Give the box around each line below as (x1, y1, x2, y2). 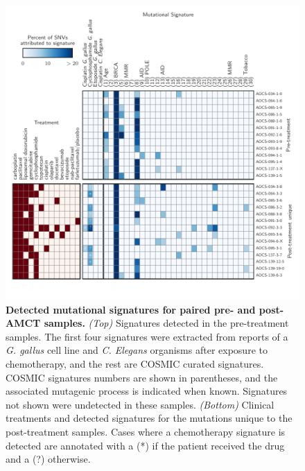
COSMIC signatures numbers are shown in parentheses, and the (6, 370, 278, 384)
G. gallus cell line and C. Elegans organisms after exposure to (6, 343, 268, 357)
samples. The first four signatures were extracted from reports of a (6, 329, 288, 343)
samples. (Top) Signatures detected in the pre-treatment (44, 316, 289, 330)
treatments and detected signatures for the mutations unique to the (6, 411, 293, 425)
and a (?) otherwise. (6, 452, 91, 466)
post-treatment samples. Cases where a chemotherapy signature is (6, 424, 286, 438)
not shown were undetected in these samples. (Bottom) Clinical (6, 397, 274, 411)
